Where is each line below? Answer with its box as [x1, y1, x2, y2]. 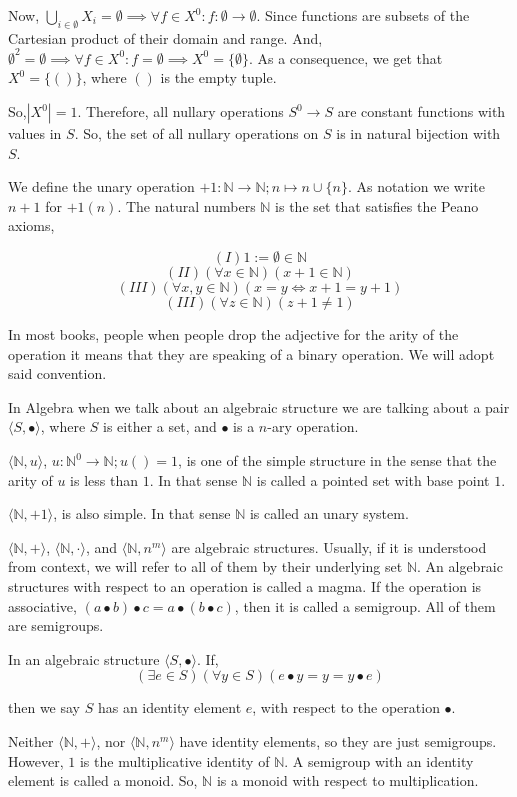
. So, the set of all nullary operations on [74, 123, 319, 144]
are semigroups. [8, 615, 104, 636]
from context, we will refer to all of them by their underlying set [8, 556, 403, 577]
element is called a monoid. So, [8, 770, 198, 791]
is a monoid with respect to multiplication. [216, 770, 479, 791]
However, [8, 750, 64, 771]
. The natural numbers [117, 195, 256, 216]
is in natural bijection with [336, 123, 501, 144]
